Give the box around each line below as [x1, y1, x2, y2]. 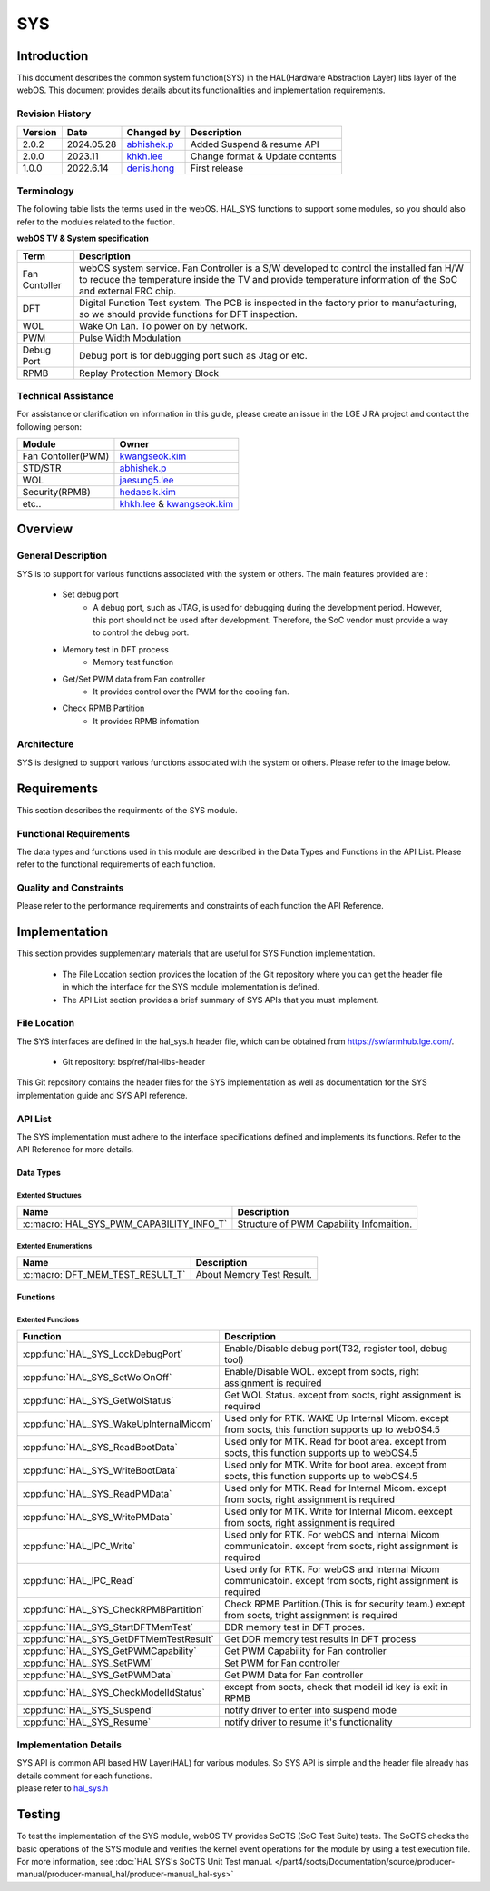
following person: [16, 421, 82, 432]
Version [22, 125, 57, 138]
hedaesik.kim [119, 486, 177, 499]
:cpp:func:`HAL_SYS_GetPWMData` [22, 1668, 174, 1681]
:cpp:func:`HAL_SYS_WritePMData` [22, 1510, 172, 1523]
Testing [16, 1806, 61, 1822]
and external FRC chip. [78, 284, 177, 297]
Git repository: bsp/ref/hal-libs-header [62, 1057, 206, 1068]
